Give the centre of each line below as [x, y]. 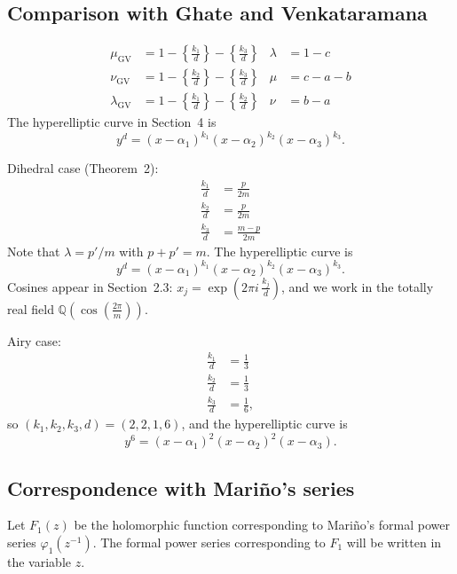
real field [31, 308]
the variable [39, 562]
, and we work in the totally [357, 286]
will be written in [394, 543]
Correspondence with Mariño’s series [181, 488]
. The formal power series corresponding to [209, 543]
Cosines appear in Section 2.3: [90, 286]
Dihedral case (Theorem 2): [83, 168]
